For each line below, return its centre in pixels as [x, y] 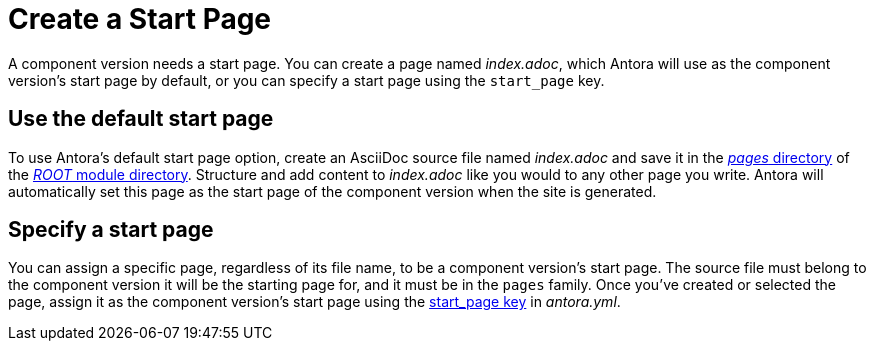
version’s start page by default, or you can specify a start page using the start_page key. [306, 80]
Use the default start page [141, 119]
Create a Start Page [140, 19]
